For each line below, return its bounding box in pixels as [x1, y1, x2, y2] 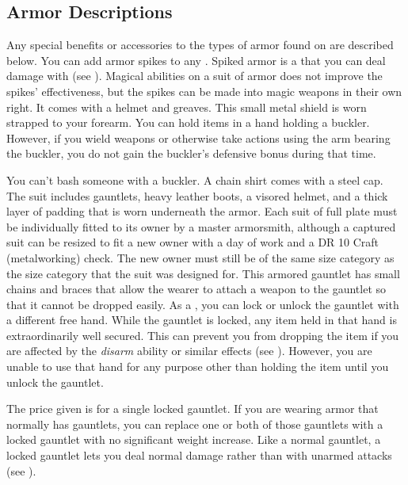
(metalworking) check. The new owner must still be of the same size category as [6, 249, 395, 265]
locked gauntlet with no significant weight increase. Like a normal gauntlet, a [6, 431, 381, 448]
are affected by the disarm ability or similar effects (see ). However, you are [6, 342, 372, 359]
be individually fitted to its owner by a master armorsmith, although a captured [6, 218, 396, 235]
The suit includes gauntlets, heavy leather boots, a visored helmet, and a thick [6, 187, 388, 204]
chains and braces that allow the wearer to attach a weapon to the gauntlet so [6, 281, 387, 297]
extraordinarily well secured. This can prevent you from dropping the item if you [6, 327, 399, 343]
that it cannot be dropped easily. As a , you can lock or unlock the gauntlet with [6, 296, 399, 312]
